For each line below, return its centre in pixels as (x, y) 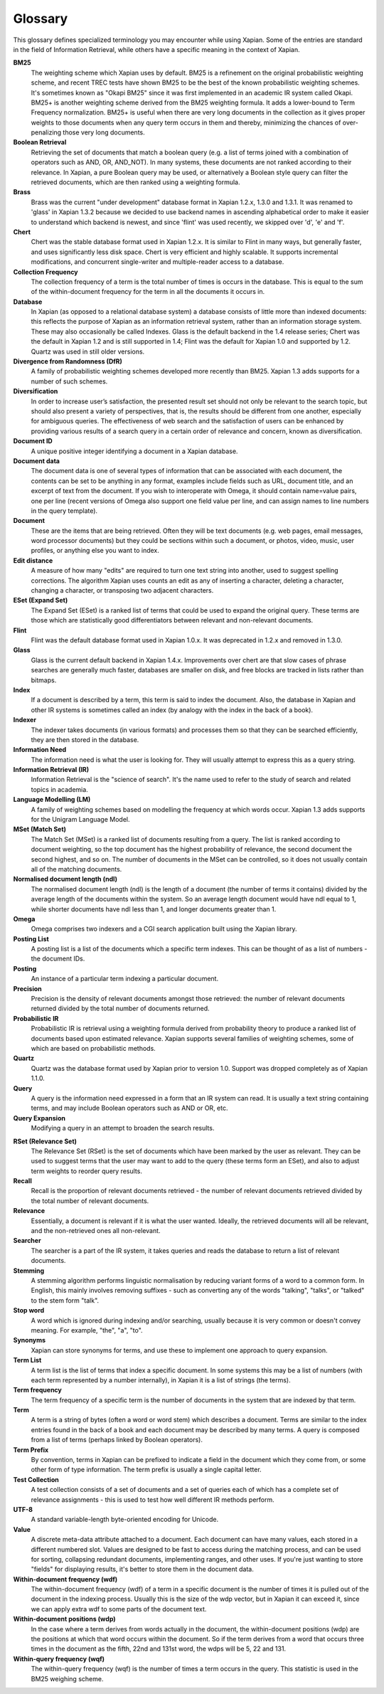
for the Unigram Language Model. (80, 820)
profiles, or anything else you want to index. (95, 551)
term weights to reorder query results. (86, 1171)
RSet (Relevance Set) (45, 1141)
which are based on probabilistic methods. (93, 1048)
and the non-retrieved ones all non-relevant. (96, 1231)
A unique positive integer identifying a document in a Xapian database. (134, 451)
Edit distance (33, 560)
